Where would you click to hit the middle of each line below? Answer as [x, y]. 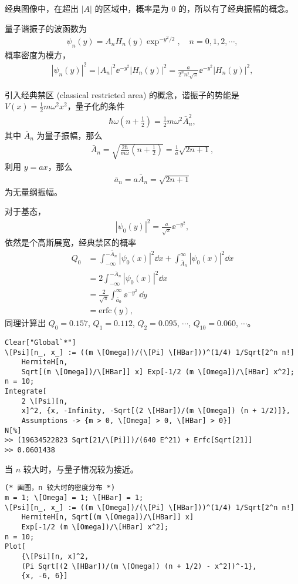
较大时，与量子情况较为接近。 [81, 469]
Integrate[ [26, 392]
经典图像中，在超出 [42, 8]
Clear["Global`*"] [40, 342]
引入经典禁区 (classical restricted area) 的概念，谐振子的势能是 [122, 94]
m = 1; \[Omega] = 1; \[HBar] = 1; [74, 497]
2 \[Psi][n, [45, 401]
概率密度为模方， [38, 54]
